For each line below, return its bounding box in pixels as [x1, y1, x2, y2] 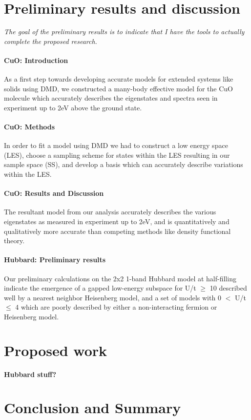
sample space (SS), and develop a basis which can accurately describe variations [4, 159, 243, 169]
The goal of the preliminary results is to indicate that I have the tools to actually [4, 26, 245, 37]
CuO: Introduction [4, 55, 68, 65]
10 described [209, 283, 247, 293]
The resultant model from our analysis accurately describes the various [4, 207, 216, 217]
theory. [4, 235, 25, 246]
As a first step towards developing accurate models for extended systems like [4, 74, 233, 84]
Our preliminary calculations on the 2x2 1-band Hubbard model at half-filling [4, 273, 236, 283]
